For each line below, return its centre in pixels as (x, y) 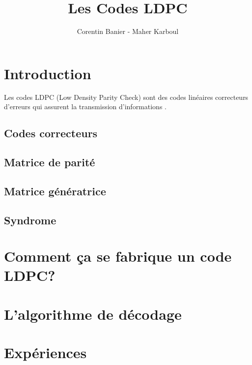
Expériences (45, 352)
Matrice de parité (50, 162)
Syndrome (30, 220)
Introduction (48, 73)
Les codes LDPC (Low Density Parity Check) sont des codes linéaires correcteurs (126, 97)
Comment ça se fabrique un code (118, 256)
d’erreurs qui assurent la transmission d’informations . (85, 106)
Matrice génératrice (55, 191)
